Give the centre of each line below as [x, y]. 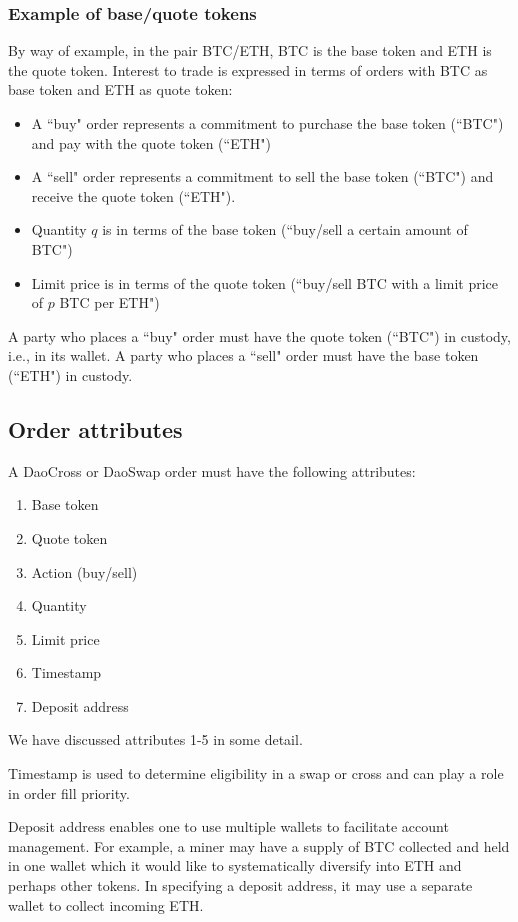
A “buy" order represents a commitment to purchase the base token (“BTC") [267, 123]
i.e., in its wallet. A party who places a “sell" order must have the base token [243, 355]
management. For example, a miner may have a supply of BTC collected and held [259, 845]
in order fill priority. [69, 792]
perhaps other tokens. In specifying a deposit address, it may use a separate [240, 885]
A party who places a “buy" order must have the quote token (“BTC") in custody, [259, 335]
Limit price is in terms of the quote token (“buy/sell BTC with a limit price [264, 282]
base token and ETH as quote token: [120, 89]
